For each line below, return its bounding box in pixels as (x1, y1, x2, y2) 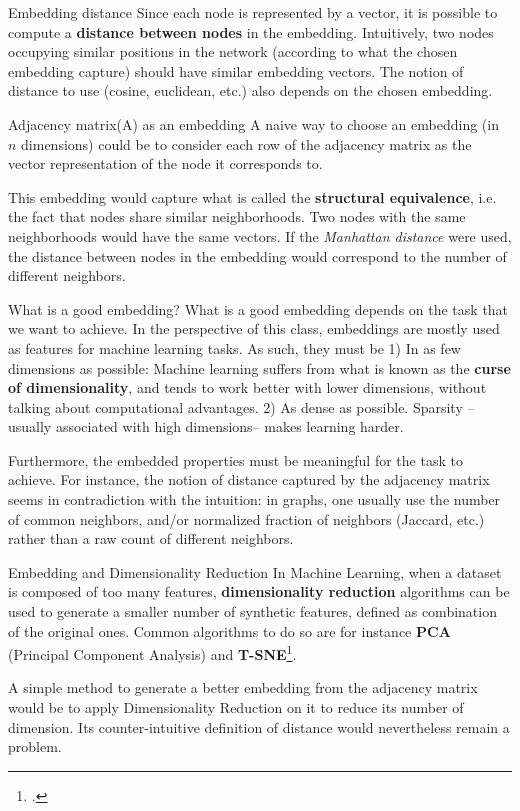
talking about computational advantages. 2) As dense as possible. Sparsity (8, 396, 463, 417)
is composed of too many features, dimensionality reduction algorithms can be (8, 581, 510, 602)
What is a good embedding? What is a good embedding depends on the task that (8, 298, 509, 319)
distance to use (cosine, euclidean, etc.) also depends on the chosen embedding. (8, 80, 493, 101)
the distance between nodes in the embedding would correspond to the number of (8, 245, 507, 266)
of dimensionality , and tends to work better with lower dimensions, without (8, 377, 487, 398)
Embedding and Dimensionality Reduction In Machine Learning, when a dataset (8, 561, 502, 582)
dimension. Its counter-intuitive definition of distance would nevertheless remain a (8, 716, 510, 737)
